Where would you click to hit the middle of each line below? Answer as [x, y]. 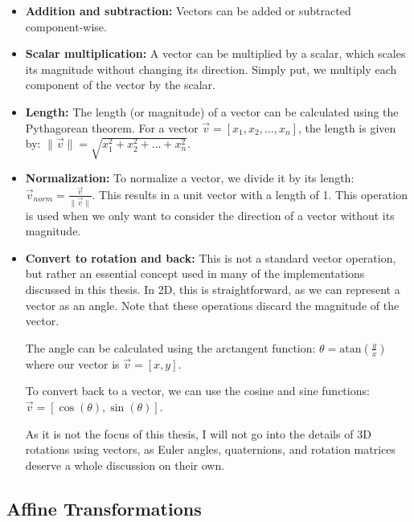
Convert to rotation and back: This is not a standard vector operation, [211, 257]
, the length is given [347, 127]
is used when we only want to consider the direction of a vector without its [210, 215]
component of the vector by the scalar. [120, 85]
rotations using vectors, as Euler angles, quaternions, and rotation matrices [211, 449]
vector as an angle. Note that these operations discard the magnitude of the [212, 305]
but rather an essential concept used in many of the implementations [195, 273]
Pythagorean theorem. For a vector [112, 127]
